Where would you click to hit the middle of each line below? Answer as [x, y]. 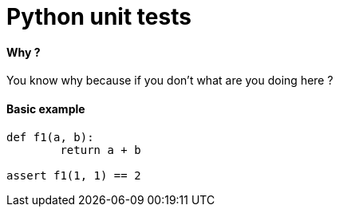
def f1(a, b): [50, 137]
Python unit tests [99, 17]
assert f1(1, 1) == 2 [74, 175]
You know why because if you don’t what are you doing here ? [170, 81]
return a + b [101, 150]
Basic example [46, 108]
